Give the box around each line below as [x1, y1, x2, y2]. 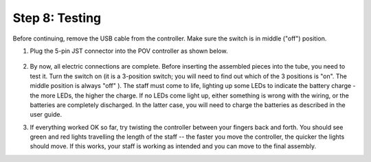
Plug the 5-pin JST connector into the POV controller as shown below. [30, 47, 228, 55]
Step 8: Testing [12, 10, 102, 25]
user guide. [30, 111, 63, 119]
